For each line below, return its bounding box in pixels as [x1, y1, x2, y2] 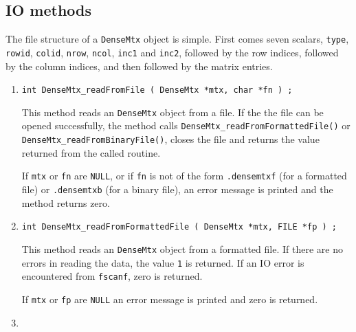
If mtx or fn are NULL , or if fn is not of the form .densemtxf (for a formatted [21, 168, 347, 183]
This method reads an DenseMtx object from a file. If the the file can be [21, 104, 324, 119]
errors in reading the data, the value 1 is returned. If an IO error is [21, 255, 304, 269]
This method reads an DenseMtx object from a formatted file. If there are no [21, 241, 343, 256]
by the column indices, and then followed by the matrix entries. [5, 58, 273, 73]
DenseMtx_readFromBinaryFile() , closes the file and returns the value [21, 132, 320, 146]
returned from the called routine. [21, 145, 161, 159]
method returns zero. [21, 195, 110, 210]
